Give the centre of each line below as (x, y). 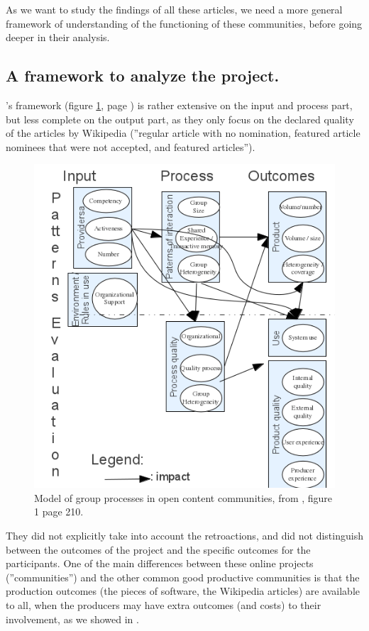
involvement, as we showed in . (72, 619)
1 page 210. (59, 512)
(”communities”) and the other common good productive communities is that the (183, 577)
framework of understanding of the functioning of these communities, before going (184, 23)
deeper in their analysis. (58, 37)
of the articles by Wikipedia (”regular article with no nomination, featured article (183, 133)
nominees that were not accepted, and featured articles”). (131, 146)
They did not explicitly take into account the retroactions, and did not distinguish (184, 535)
